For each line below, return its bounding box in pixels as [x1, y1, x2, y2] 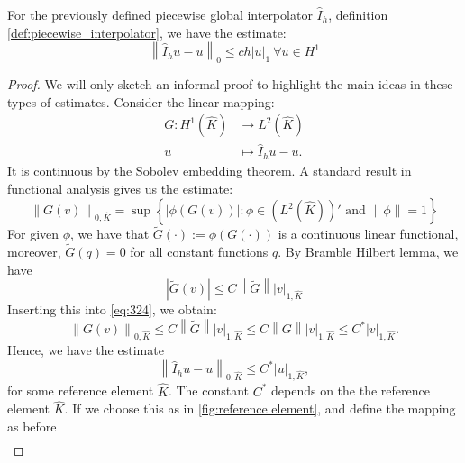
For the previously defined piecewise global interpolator [7, 5, 313, 23]
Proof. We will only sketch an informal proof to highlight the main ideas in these [7, 74, 453, 93]
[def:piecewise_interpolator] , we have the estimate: [7, 23, 287, 41]
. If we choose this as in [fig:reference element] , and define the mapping [64, 399, 456, 418]
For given [7, 224, 59, 243]
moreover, [7, 242, 61, 261]
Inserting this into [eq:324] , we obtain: [7, 300, 217, 319]
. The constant [168, 381, 249, 400]
